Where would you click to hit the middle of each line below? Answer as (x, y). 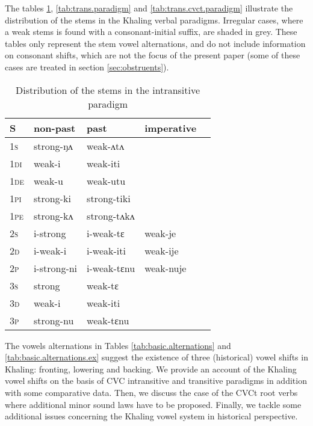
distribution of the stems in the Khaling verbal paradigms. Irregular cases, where (154, 20)
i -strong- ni (55, 268)
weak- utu (106, 181)
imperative (171, 128)
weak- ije (162, 250)
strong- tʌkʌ (111, 215)
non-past (54, 128)
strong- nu (54, 320)
